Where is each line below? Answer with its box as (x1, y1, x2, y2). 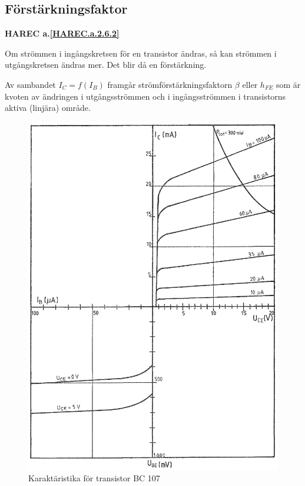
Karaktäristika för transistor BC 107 (28, 472, 160, 484)
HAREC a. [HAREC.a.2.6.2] (5, 27, 120, 40)
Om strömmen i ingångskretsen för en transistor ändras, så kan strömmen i (5, 47, 277, 59)
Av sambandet (5, 78, 56, 90)
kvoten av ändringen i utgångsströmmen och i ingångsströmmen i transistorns (5, 90, 286, 102)
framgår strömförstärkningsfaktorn (107, 78, 233, 90)
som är (276, 78, 301, 90)
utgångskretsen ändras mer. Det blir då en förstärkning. (5, 58, 207, 71)
